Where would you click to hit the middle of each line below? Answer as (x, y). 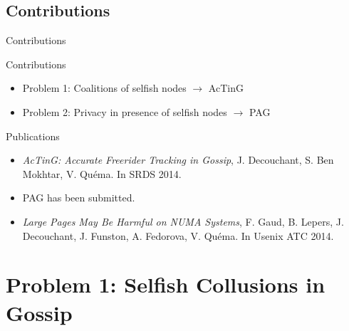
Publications (33, 136)
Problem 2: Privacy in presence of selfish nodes (125, 111)
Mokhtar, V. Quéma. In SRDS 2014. (102, 173)
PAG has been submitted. (79, 198)
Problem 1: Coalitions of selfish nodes (104, 88)
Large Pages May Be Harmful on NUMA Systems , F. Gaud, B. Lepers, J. (183, 221)
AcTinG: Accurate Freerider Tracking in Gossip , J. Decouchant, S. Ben (178, 160)
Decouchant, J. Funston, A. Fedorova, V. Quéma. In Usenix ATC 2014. (178, 235)
